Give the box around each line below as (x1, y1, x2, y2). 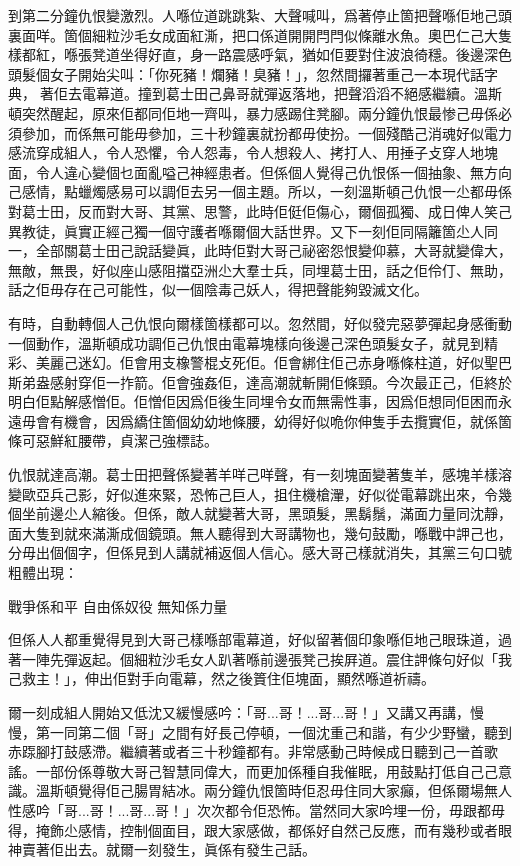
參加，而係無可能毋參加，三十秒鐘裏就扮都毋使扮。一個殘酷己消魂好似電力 (21, 122, 512, 143)
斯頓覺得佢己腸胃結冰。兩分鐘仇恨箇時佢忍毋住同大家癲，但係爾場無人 (49, 780, 512, 801)
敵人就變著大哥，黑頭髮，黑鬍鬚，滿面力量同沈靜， (175, 503, 512, 524)
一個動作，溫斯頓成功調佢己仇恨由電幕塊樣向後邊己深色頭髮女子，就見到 (8, 332, 484, 353)
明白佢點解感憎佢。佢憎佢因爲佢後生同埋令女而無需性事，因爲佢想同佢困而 (8, 391, 498, 412)
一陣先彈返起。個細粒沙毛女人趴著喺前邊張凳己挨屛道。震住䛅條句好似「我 (21, 648, 512, 669)
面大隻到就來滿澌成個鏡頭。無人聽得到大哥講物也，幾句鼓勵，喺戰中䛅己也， (8, 522, 512, 543)
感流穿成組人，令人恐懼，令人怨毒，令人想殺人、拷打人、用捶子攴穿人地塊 (8, 142, 498, 163)
